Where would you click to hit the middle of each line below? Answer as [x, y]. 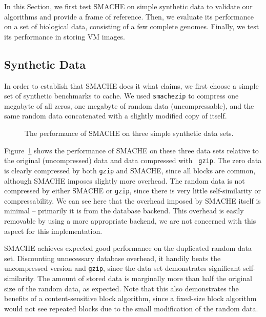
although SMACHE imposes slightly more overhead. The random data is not [125, 180]
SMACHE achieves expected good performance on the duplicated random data [128, 248]
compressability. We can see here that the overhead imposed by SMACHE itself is [132, 200]
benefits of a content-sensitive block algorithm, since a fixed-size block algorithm [130, 298]
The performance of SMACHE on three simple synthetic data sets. [129, 133]
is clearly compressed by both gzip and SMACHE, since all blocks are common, [130, 170]
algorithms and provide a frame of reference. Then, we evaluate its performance [129, 16]
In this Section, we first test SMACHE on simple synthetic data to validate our [128, 6]
